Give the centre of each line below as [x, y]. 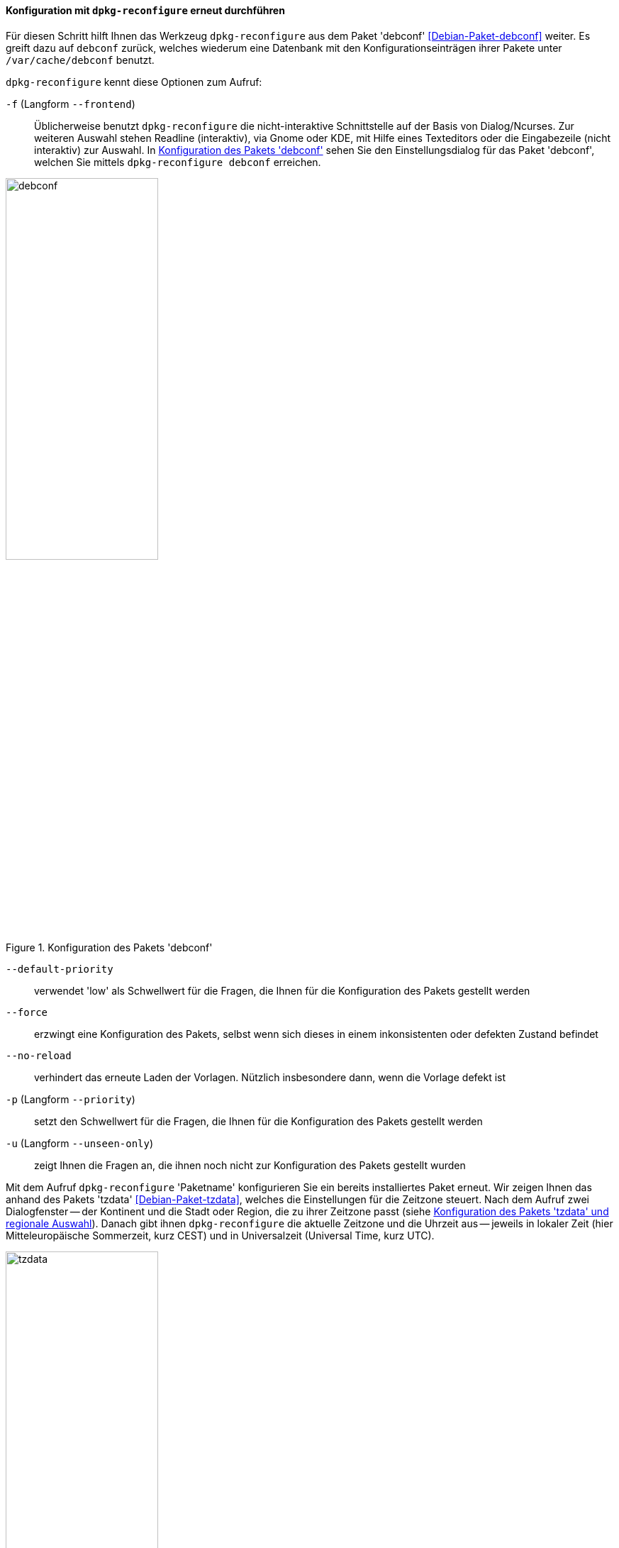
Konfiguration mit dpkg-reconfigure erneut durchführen [145, 10]
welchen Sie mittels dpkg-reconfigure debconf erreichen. [178, 162]
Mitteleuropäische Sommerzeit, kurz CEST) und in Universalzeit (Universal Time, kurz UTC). [220, 1235]
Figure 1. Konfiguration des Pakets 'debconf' [109, 947]
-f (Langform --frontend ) [71, 104]
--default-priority [60, 969]
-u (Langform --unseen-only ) [80, 1143]
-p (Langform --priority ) [71, 1099]
